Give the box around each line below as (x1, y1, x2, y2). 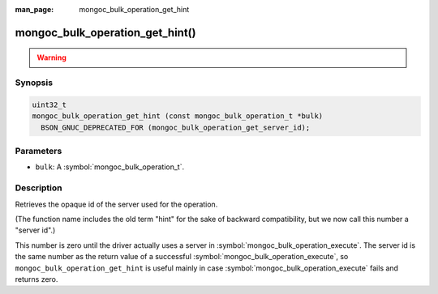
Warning (36, 53, 67, 62)
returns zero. (15, 274, 58, 283)
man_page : (15, 5, 54, 14)
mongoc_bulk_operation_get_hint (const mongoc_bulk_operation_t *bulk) (32, 112, 324, 121)
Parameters (15, 146, 62, 157)
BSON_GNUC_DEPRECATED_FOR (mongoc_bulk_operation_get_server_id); (41, 122, 311, 132)
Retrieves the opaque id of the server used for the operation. (15, 199, 218, 209)
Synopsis (15, 77, 53, 88)
